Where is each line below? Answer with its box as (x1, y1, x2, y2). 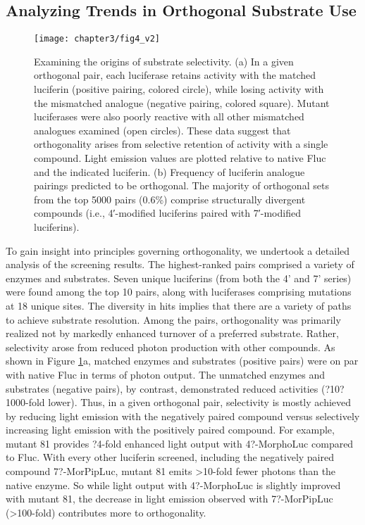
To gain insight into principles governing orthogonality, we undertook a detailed (6, 243, 350, 258)
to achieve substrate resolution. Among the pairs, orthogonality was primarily (6, 312, 341, 327)
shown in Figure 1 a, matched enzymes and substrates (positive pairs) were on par (6, 353, 359, 368)
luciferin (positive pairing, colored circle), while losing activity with (34, 82, 324, 96)
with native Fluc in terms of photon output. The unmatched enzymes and (6, 367, 326, 381)
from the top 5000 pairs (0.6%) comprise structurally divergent (34, 191, 306, 206)
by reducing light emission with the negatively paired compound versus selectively (6, 408, 360, 423)
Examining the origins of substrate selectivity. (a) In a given (34, 53, 294, 68)
